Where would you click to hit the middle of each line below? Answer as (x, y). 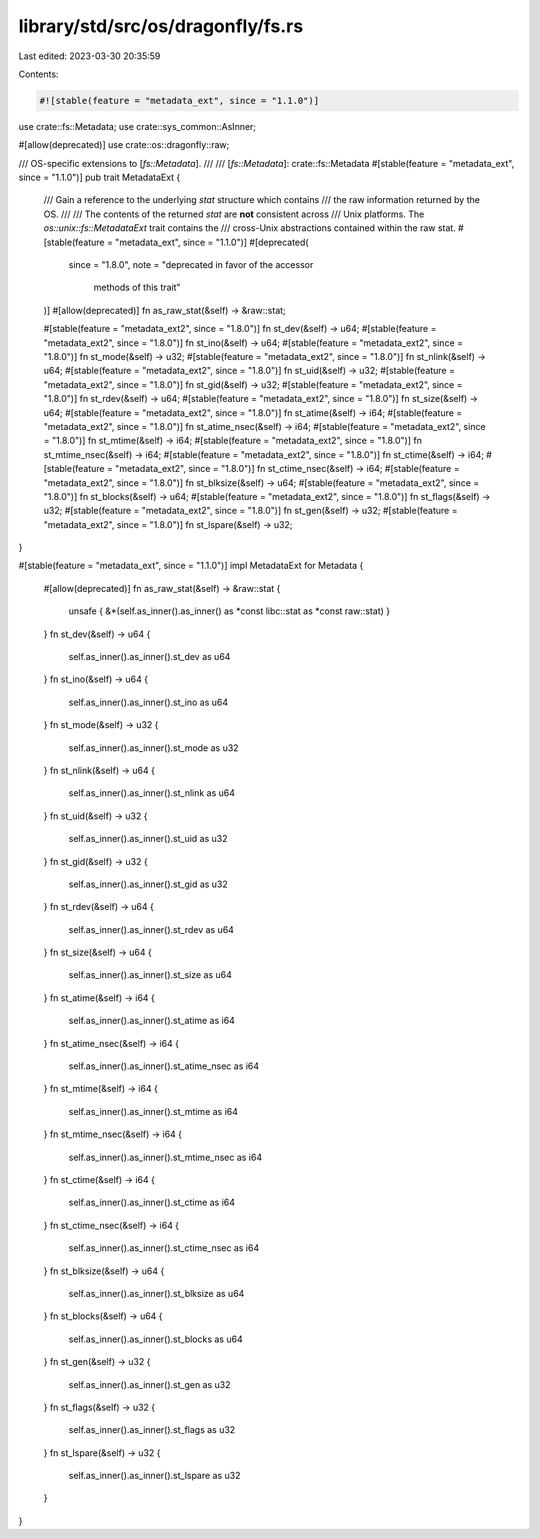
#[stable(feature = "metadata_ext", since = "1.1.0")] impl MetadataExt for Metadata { (191, 566)
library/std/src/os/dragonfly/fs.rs (161, 26)
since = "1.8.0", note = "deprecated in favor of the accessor (191, 265)
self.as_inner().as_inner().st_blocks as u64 (156, 1339)
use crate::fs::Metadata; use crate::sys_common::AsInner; (137, 126)
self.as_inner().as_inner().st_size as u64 (150, 975)
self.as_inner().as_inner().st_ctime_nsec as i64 (164, 1248)
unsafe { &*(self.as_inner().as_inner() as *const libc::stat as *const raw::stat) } (229, 611)
